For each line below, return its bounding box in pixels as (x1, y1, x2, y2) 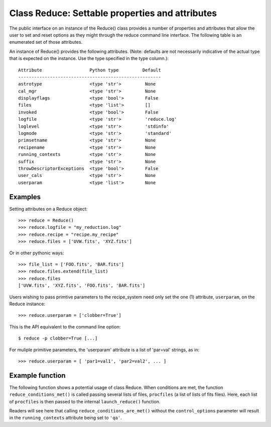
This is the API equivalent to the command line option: (9, 323, 121, 329)
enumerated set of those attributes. (9, 39, 83, 45)
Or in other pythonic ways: (9, 249, 64, 256)
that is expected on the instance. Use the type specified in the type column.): (9, 55, 169, 61)
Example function (9, 371, 66, 380)
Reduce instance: (9, 301, 45, 307)
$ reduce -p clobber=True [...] (18, 335, 98, 341)
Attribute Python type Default (18, 67, 162, 73)
